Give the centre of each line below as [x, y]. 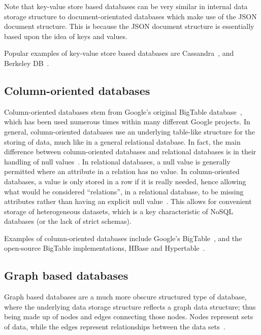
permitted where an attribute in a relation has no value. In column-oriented [122, 171]
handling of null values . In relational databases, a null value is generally [117, 161]
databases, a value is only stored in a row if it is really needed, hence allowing [125, 181]
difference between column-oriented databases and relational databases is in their [130, 152]
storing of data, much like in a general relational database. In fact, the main [122, 141]
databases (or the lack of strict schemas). [68, 221]
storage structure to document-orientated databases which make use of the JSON [130, 16]
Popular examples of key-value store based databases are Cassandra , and [119, 53]
